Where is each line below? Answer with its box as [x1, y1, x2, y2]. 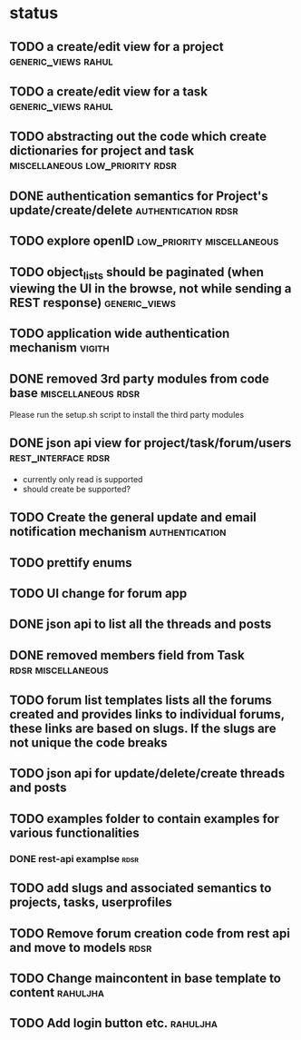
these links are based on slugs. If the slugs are [9, 721, 277, 737]
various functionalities [9, 825, 141, 840]
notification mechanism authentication [9, 524, 227, 540]
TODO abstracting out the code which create [9, 129, 267, 144]
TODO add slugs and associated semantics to [9, 880, 272, 896]
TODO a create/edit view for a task [9, 84, 209, 99]
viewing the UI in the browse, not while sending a [9, 281, 292, 296]
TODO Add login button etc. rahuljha [9, 1015, 218, 1031]
